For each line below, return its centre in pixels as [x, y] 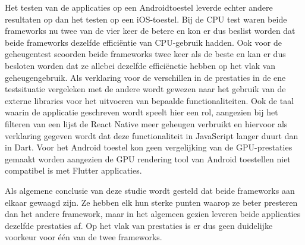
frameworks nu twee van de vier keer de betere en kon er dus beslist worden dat [150, 31]
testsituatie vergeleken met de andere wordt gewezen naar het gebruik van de [145, 89]
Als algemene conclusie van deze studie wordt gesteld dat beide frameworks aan [150, 190]
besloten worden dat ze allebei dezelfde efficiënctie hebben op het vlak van [140, 65]
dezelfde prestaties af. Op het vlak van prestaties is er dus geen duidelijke [139, 225]
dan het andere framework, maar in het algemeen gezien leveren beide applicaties [153, 214]
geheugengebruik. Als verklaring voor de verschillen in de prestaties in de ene [145, 77]
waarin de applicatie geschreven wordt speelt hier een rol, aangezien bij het [142, 112]
